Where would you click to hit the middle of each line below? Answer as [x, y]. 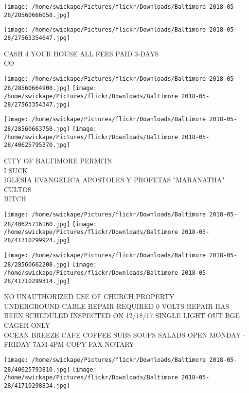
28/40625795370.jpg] [37, 145]
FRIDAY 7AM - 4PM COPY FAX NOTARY [69, 344]
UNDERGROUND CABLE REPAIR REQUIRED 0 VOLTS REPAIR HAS [117, 306]
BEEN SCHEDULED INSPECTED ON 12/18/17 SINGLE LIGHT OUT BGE [122, 315]
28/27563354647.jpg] [37, 38]
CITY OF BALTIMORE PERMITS [58, 161]
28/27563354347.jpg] [37, 104]
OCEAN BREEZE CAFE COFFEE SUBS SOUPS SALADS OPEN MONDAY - [125, 334]
